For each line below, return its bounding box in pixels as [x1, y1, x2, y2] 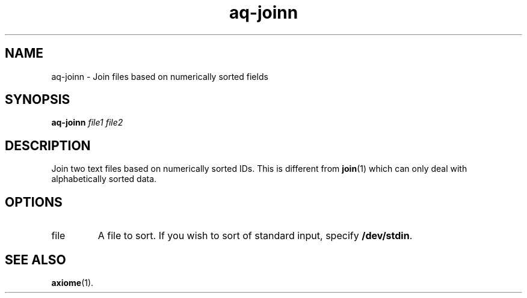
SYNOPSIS [5, 92, 70, 108]
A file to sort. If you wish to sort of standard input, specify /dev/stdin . [97, 230, 413, 242]
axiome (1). [51, 277, 94, 288]
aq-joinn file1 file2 [51, 117, 123, 128]
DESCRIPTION [5, 138, 91, 153]
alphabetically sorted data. [51, 174, 157, 184]
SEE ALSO [5, 252, 66, 267]
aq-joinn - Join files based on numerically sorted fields [51, 71, 268, 82]
